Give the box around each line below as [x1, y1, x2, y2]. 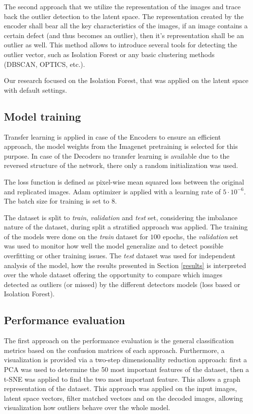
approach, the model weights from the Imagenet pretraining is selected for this [4, 141, 238, 151]
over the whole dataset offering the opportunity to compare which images [4, 269, 223, 280]
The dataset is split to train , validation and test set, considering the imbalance [4, 212, 237, 222]
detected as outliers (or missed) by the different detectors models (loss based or [4, 279, 240, 289]
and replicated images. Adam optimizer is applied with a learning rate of [4, 186, 221, 196]
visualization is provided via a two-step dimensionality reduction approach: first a [4, 354, 247, 365]
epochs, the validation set [163, 231, 238, 241]
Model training [4, 108, 81, 124]
